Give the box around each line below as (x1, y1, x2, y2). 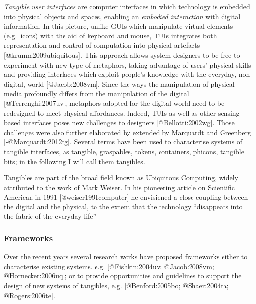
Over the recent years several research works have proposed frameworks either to (4, 251, 248, 262)
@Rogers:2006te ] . (4, 290, 55, 300)
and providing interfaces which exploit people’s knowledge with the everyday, (4, 69, 237, 79)
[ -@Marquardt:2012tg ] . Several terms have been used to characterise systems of (4, 136, 243, 147)
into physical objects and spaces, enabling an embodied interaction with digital (4, 11, 241, 21)
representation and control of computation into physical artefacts (4, 40, 200, 50)
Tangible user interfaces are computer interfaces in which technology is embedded (4, 1, 250, 11)
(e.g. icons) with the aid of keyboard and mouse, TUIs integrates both (4, 30, 217, 40)
